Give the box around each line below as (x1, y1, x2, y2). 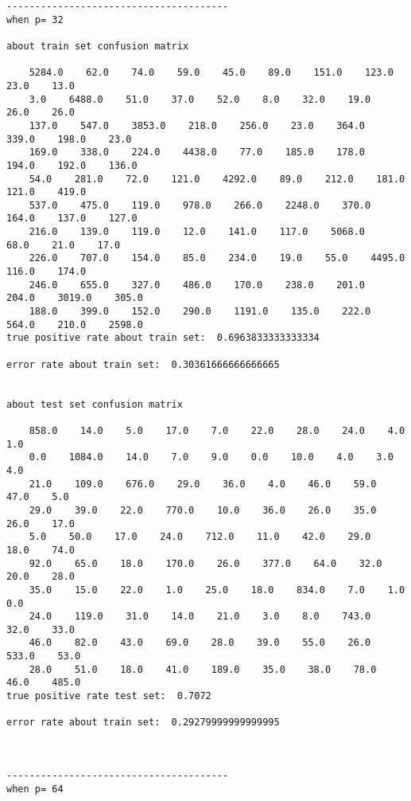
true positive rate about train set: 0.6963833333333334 (6, 332, 320, 344)
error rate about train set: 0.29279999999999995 (6, 717, 280, 729)
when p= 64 (6, 783, 64, 795)
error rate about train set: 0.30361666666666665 (6, 358, 280, 370)
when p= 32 (6, 14, 64, 25)
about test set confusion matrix (6, 398, 183, 410)
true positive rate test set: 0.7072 (6, 690, 211, 702)
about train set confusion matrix (6, 40, 189, 52)
